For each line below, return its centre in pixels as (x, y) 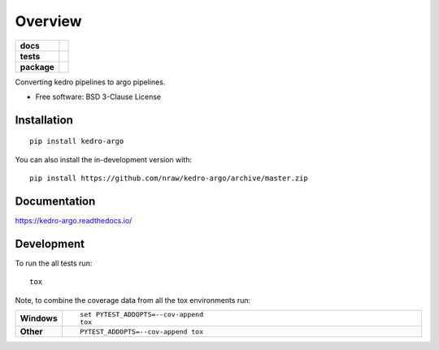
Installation (44, 120)
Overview (48, 21)
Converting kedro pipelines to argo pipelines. (90, 82)
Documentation (55, 201)
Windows (39, 318)
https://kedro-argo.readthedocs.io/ (74, 221)
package (37, 67)
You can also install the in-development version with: (104, 159)
